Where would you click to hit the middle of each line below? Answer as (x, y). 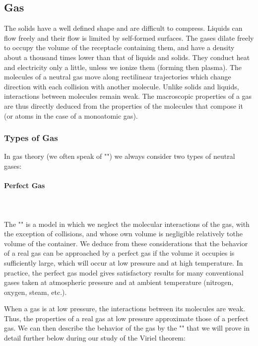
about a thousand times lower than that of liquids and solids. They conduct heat (127, 57)
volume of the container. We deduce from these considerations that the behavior (126, 243)
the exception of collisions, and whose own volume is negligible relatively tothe (123, 234)
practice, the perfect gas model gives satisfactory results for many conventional (124, 272)
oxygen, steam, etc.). (35, 292)
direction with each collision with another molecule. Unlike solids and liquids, (122, 86)
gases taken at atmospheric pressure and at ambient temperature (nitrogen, (119, 282)
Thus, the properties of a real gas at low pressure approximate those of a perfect (126, 318)
